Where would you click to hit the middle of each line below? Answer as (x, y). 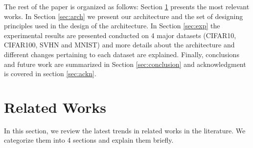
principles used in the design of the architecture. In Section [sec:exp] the (112, 26)
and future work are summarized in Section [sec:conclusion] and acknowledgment (125, 64)
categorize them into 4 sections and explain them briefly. (89, 140)
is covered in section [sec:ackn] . (50, 74)
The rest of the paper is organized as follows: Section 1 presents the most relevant (127, 6)
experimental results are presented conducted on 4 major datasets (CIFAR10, (120, 35)
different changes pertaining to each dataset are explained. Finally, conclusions (122, 54)
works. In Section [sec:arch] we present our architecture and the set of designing (124, 16)
